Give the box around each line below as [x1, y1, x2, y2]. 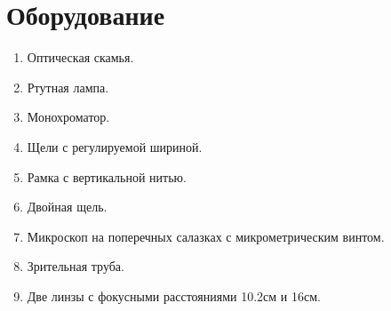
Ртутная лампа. [27, 77, 109, 96]
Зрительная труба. [27, 257, 124, 275]
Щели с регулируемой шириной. [27, 137, 203, 155]
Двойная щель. [27, 197, 108, 216]
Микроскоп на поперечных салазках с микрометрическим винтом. [27, 227, 385, 245]
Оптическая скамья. [27, 48, 134, 67]
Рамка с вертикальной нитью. [27, 167, 187, 186]
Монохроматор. [27, 108, 110, 126]
